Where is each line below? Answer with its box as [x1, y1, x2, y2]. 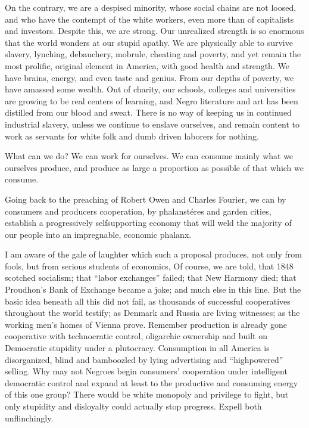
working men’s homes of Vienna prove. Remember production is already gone [5, 318, 287, 330]
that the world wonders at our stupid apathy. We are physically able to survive [5, 36, 293, 48]
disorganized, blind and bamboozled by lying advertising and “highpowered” [5, 353, 283, 365]
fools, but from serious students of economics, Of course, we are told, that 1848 [5, 259, 294, 272]
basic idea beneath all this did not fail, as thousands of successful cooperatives [5, 294, 291, 307]
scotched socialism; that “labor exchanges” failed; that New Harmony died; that [5, 271, 296, 284]
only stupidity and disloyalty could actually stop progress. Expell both [5, 400, 262, 412]
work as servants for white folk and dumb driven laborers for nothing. [5, 129, 259, 142]
